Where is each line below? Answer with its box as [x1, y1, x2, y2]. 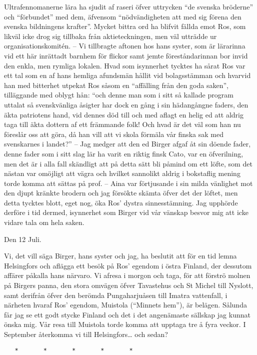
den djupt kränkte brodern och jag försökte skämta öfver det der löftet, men [4, 187, 238, 198]
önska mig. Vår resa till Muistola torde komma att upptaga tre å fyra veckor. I [4, 319, 246, 329]
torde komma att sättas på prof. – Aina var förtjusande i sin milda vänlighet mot [4, 177, 253, 188]
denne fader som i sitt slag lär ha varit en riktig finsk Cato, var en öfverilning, [4, 148, 243, 158]
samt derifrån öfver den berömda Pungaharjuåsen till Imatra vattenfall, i [4, 289, 227, 300]
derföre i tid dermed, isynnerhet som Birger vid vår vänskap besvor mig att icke [4, 207, 248, 217]
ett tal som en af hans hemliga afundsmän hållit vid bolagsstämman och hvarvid [4, 70, 251, 80]
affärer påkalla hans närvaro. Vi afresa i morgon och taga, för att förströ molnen [4, 270, 250, 280]
